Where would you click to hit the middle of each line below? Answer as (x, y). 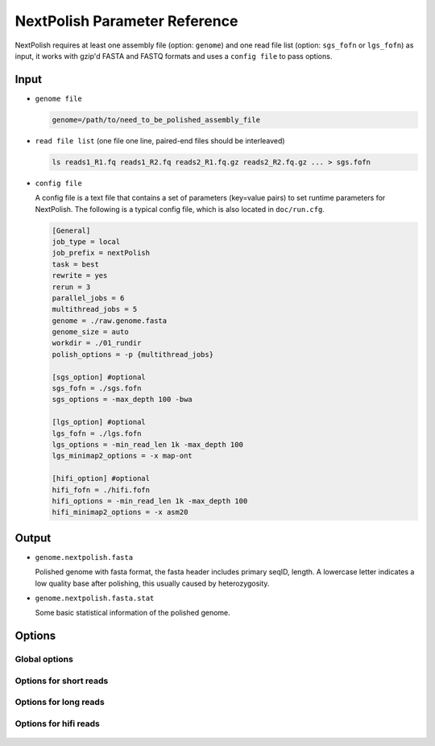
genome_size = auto (90, 332)
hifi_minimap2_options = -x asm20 (120, 512)
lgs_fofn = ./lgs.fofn (97, 433)
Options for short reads (62, 681)
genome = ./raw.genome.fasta (110, 321)
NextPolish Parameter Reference (126, 21)
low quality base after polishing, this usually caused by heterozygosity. (152, 583)
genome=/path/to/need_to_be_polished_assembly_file (156, 120)
